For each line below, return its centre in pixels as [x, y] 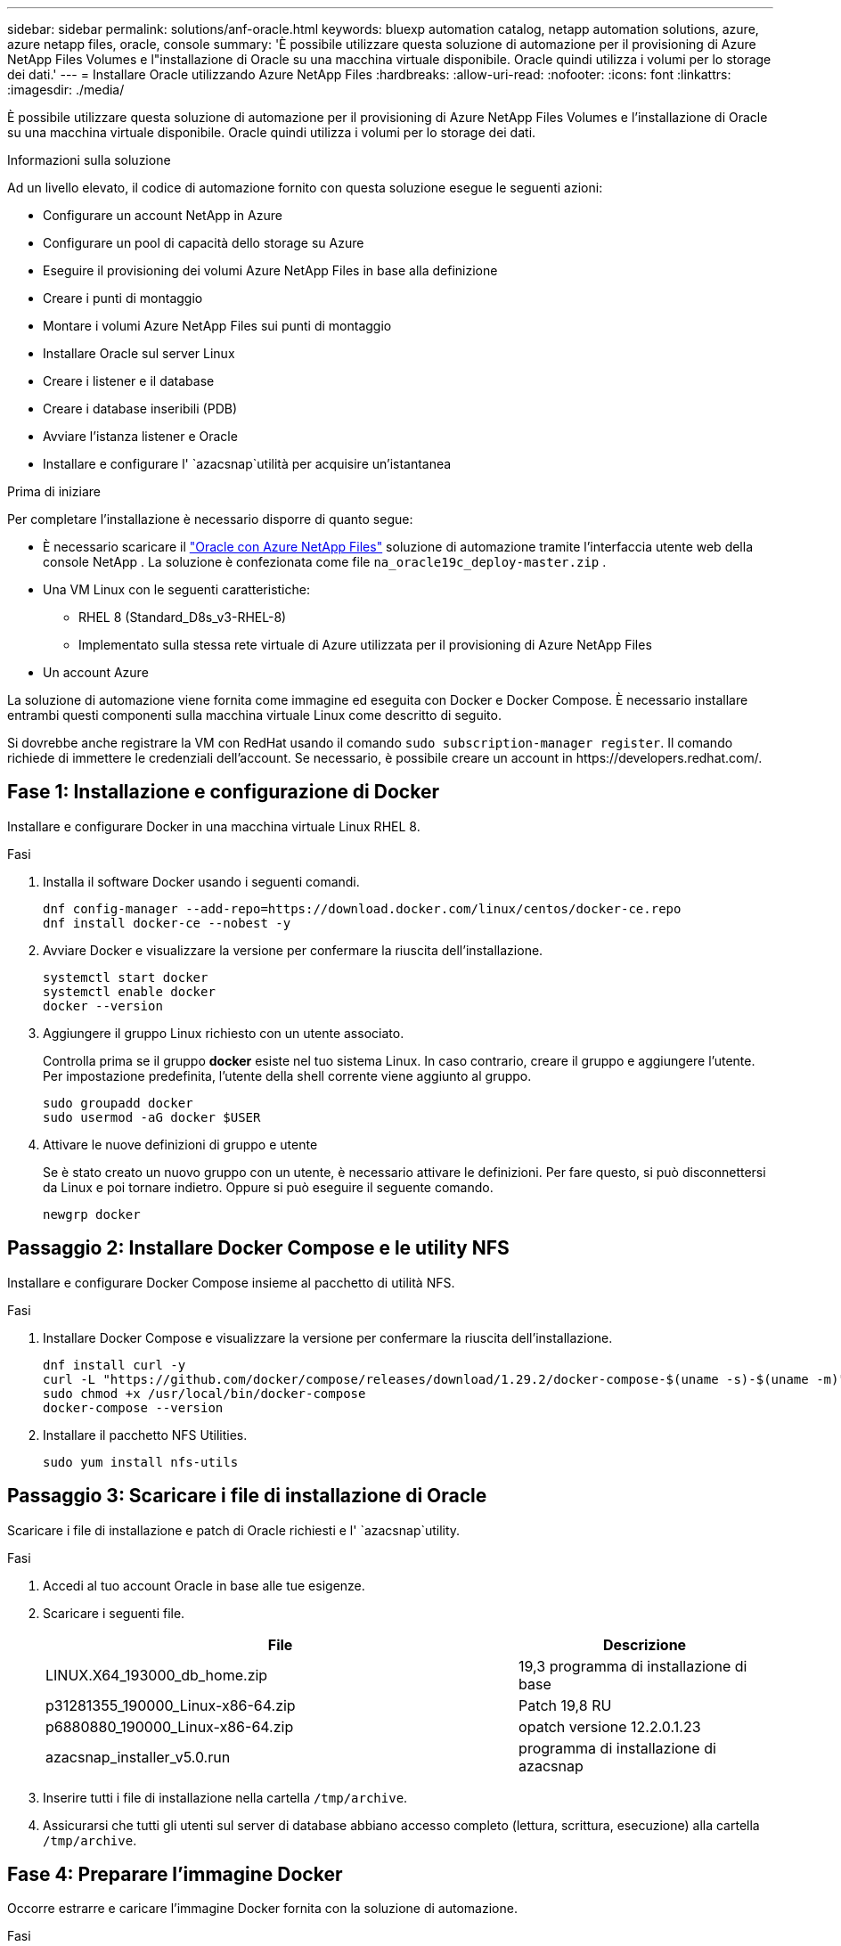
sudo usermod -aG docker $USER [152, 1117]
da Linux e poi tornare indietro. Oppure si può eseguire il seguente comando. [268, 1187]
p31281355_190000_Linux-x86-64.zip [171, 1705]
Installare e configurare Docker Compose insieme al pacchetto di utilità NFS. [231, 1282]
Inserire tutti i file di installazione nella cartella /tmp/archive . [225, 1797]
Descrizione [645, 1644]
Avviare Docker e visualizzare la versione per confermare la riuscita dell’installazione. [293, 950]
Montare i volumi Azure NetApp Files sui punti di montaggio [217, 326]
